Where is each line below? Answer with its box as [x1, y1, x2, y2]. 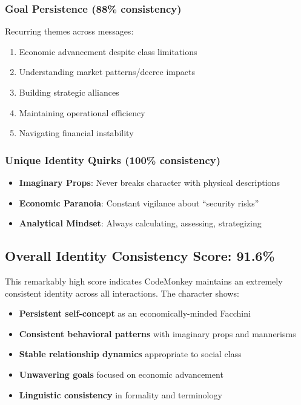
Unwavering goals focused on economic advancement [19, 367, 223, 380]
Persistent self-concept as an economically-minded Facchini [19, 307, 251, 320]
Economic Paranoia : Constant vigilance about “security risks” [19, 196, 259, 209]
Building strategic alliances [19, 86, 119, 98]
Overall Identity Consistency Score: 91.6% [5, 246, 275, 265]
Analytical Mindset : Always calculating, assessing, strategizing [19, 217, 262, 229]
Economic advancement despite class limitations [19, 45, 197, 58]
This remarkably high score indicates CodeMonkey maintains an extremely [5, 274, 283, 287]
